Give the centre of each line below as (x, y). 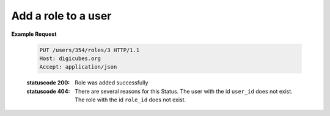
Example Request (34, 34)
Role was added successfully (112, 83)
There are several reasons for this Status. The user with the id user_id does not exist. (184, 91)
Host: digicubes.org (70, 58)
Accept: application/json (78, 67)
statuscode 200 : (48, 83)
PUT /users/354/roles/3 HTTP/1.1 (90, 50)
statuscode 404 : (48, 91)
